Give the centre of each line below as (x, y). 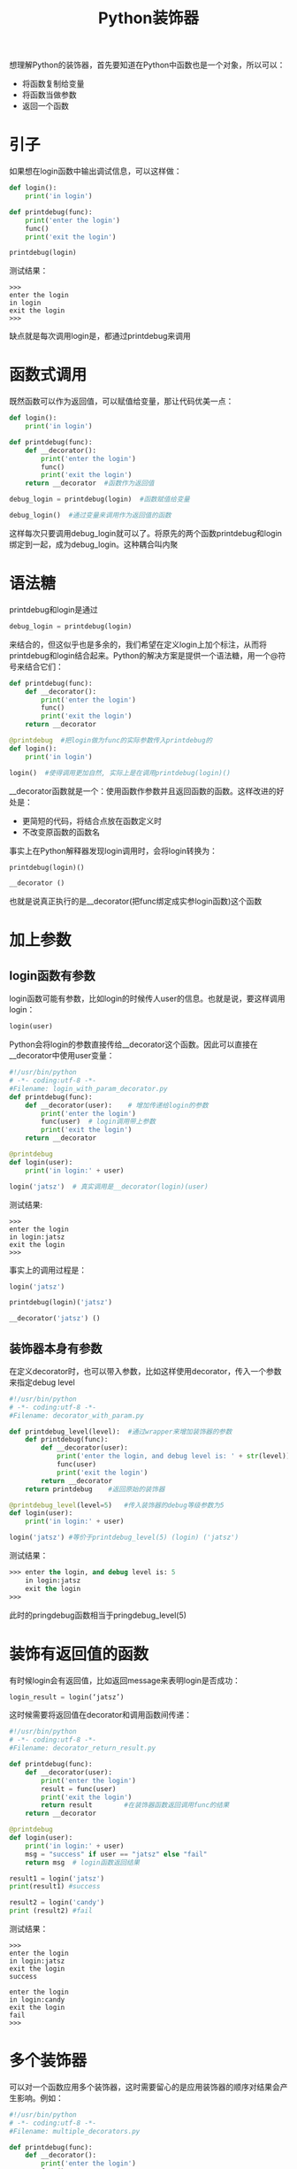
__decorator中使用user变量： (62, 1056)
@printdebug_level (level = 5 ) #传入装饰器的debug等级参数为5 (117, 1505)
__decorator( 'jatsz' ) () (55, 1319)
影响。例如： (40, 2097)
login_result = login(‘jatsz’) (67, 1697)
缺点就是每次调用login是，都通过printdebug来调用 (100, 336)
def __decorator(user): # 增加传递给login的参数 (117, 1105)
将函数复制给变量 (53, 84)
